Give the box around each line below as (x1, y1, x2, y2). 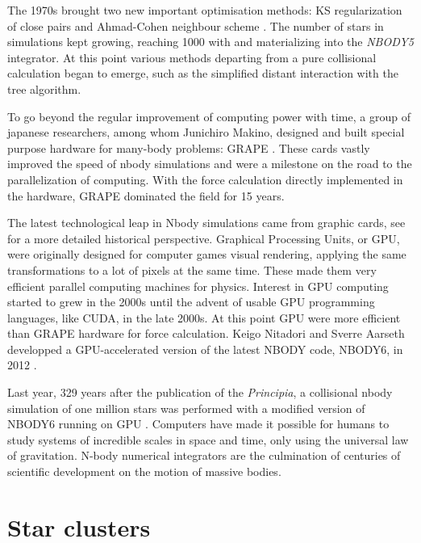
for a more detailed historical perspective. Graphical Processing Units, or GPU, (7, 229, 400, 246)
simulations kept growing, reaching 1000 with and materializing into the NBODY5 (7, 33, 414, 50)
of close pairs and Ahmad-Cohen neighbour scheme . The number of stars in (7, 17, 384, 34)
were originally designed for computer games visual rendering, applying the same (7, 246, 406, 263)
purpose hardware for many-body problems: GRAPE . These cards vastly (7, 139, 370, 156)
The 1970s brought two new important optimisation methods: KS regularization (7, 2, 402, 18)
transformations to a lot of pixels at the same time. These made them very (7, 261, 377, 278)
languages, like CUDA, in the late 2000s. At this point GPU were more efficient (7, 309, 401, 326)
